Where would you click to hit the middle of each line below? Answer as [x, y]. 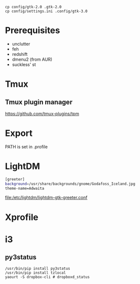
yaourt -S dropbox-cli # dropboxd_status [47, 277]
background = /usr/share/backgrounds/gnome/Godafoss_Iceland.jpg [70, 184]
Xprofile [22, 217]
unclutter [21, 44]
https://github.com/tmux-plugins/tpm [42, 114]
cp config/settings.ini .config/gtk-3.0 [47, 11]
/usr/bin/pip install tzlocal [36, 273]
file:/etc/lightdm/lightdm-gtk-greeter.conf [46, 198]
